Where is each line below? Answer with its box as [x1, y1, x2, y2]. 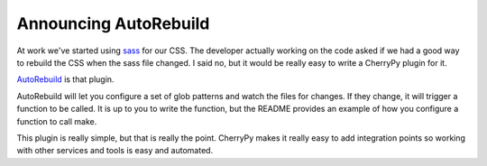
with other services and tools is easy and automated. [16, 145, 214, 156]
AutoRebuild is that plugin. [16, 74, 115, 85]
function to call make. [16, 115, 97, 126]
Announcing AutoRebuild [16, 14, 210, 33]
